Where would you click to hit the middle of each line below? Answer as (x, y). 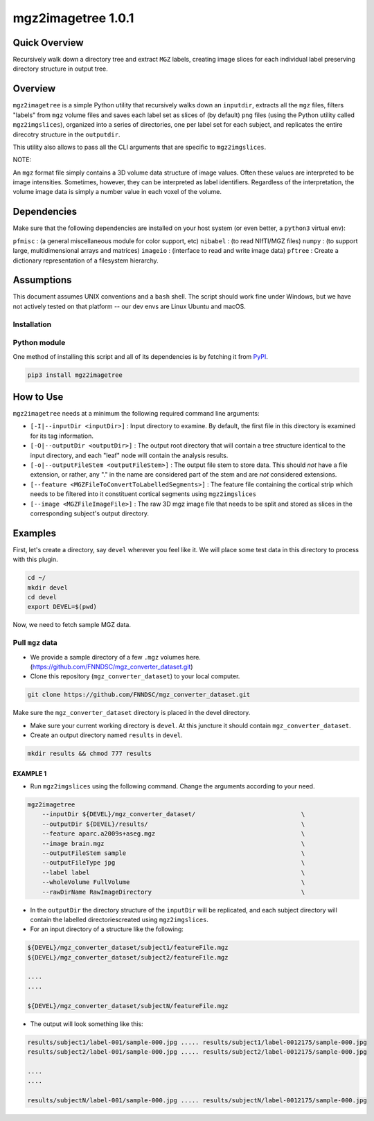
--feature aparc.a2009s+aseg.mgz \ (173, 834)
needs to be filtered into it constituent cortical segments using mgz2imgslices (143, 494)
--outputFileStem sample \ (173, 853)
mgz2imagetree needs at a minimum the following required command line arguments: (136, 414)
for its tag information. (62, 436)
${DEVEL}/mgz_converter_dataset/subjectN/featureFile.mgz (128, 1006)
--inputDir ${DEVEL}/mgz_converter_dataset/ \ (173, 814)
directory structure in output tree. (61, 69)
